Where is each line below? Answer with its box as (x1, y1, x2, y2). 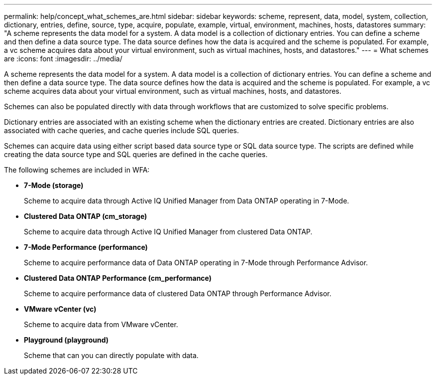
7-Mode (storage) (24, 181, 84, 189)
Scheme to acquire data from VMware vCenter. (24, 320, 178, 329)
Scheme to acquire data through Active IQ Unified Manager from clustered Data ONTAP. (24, 227, 313, 236)
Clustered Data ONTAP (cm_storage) (24, 212, 147, 220)
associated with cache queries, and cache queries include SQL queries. (4, 126, 239, 135)
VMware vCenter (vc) (24, 305, 97, 313)
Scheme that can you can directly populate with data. (24, 351, 199, 360)
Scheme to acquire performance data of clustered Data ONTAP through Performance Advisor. (24, 289, 331, 298)
